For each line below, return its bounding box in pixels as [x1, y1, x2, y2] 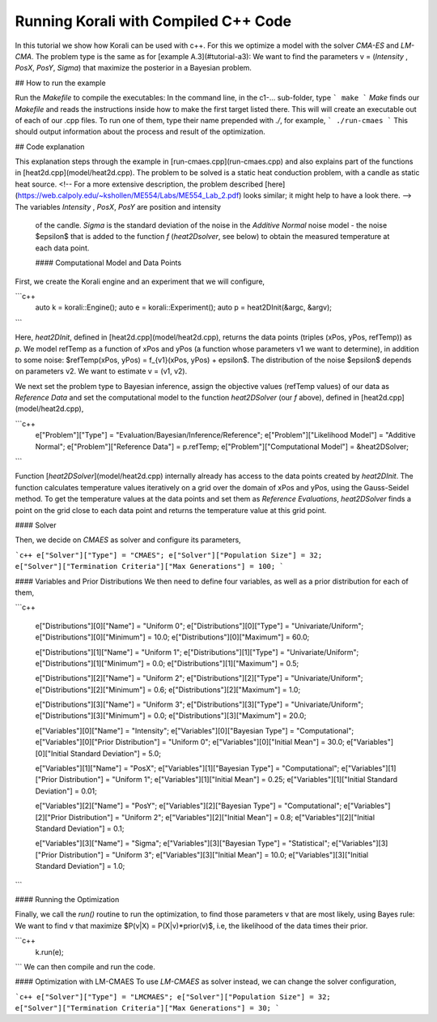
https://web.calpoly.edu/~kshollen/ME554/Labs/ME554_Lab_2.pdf [17, 190, 240, 200]
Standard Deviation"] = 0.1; [35, 823, 125, 833]
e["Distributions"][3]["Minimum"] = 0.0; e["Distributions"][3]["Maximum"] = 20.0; [35, 711, 307, 721]
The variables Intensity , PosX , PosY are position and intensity [15, 202, 222, 212]
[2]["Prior [35, 812, 67, 822]
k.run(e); [35, 947, 64, 956]
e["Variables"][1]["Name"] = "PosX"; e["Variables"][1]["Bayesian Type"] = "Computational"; [35, 763, 340, 773]
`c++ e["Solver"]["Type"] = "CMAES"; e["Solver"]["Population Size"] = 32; [15, 550, 323, 559]
